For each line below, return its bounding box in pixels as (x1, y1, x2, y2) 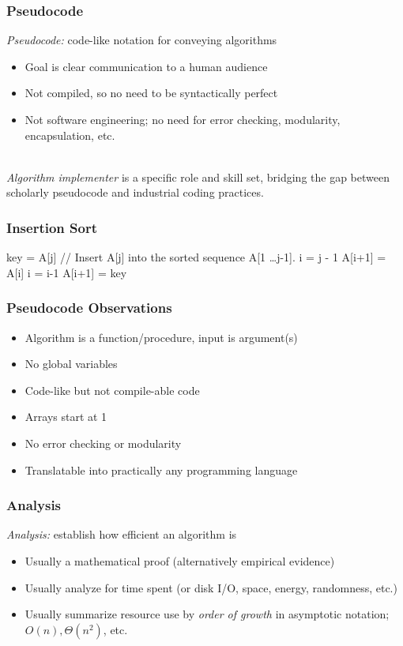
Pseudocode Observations (6, 298, 172, 317)
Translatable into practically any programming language (24, 461, 298, 478)
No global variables (24, 355, 118, 372)
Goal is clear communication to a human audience (24, 58, 268, 74)
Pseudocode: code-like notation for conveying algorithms (6, 32, 277, 48)
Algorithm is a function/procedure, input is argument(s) (24, 329, 298, 345)
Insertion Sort (6, 217, 97, 237)
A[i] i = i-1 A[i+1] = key (6, 264, 127, 280)
